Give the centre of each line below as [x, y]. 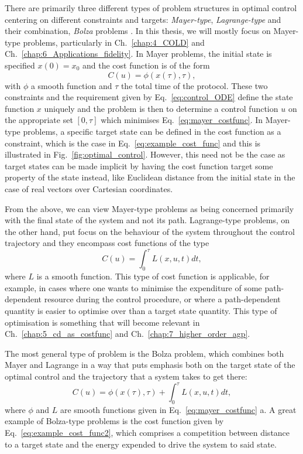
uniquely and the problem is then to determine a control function [161, 108]
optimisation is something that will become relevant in [102, 322]
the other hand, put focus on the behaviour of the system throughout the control [150, 231]
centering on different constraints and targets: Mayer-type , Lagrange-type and [143, 19]
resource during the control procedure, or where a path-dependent [162, 299]
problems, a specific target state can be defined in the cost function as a [152, 131]
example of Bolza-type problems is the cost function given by [114, 421]
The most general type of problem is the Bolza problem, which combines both [144, 353]
